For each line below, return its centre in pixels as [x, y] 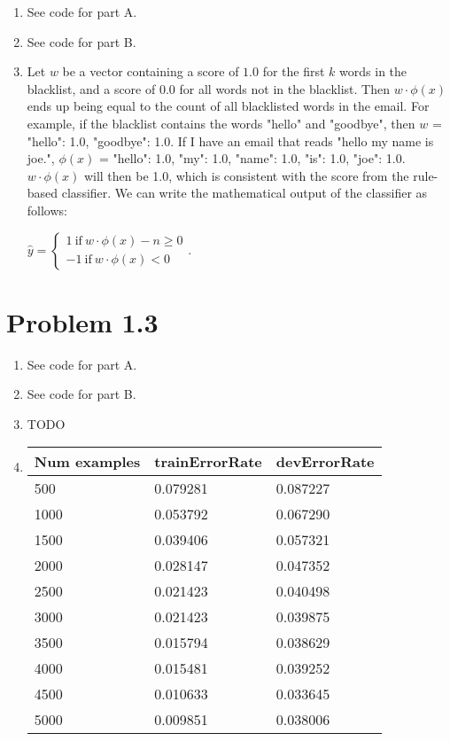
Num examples [87, 462]
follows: [47, 210]
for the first [294, 71]
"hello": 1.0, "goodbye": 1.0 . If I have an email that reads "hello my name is [230, 140]
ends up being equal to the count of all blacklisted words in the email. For [228, 106]
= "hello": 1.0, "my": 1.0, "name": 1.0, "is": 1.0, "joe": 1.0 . [252, 158]
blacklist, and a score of [91, 88]
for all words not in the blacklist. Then [284, 88]
